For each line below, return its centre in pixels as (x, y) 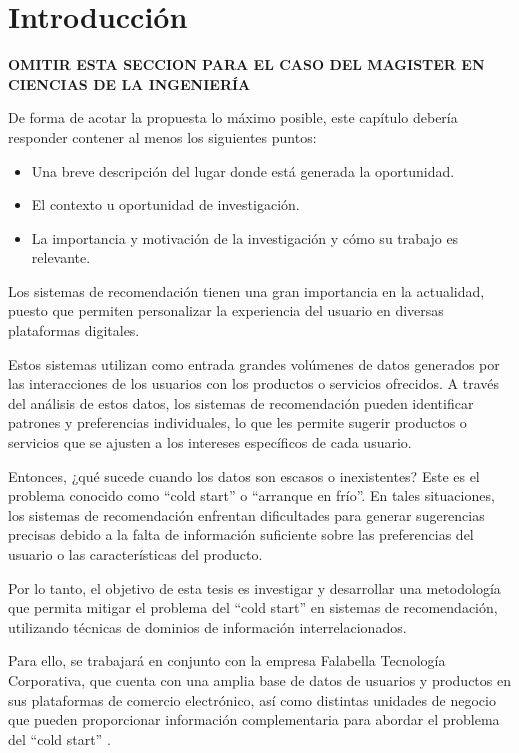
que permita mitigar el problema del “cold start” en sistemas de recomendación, (253, 607)
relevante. (61, 257)
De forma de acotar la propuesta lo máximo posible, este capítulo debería (233, 117)
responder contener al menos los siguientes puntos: (162, 136)
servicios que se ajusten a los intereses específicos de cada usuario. (210, 442)
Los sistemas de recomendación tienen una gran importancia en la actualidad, (246, 290)
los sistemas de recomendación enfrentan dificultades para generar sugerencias (246, 514)
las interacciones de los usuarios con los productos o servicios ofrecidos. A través (254, 383)
